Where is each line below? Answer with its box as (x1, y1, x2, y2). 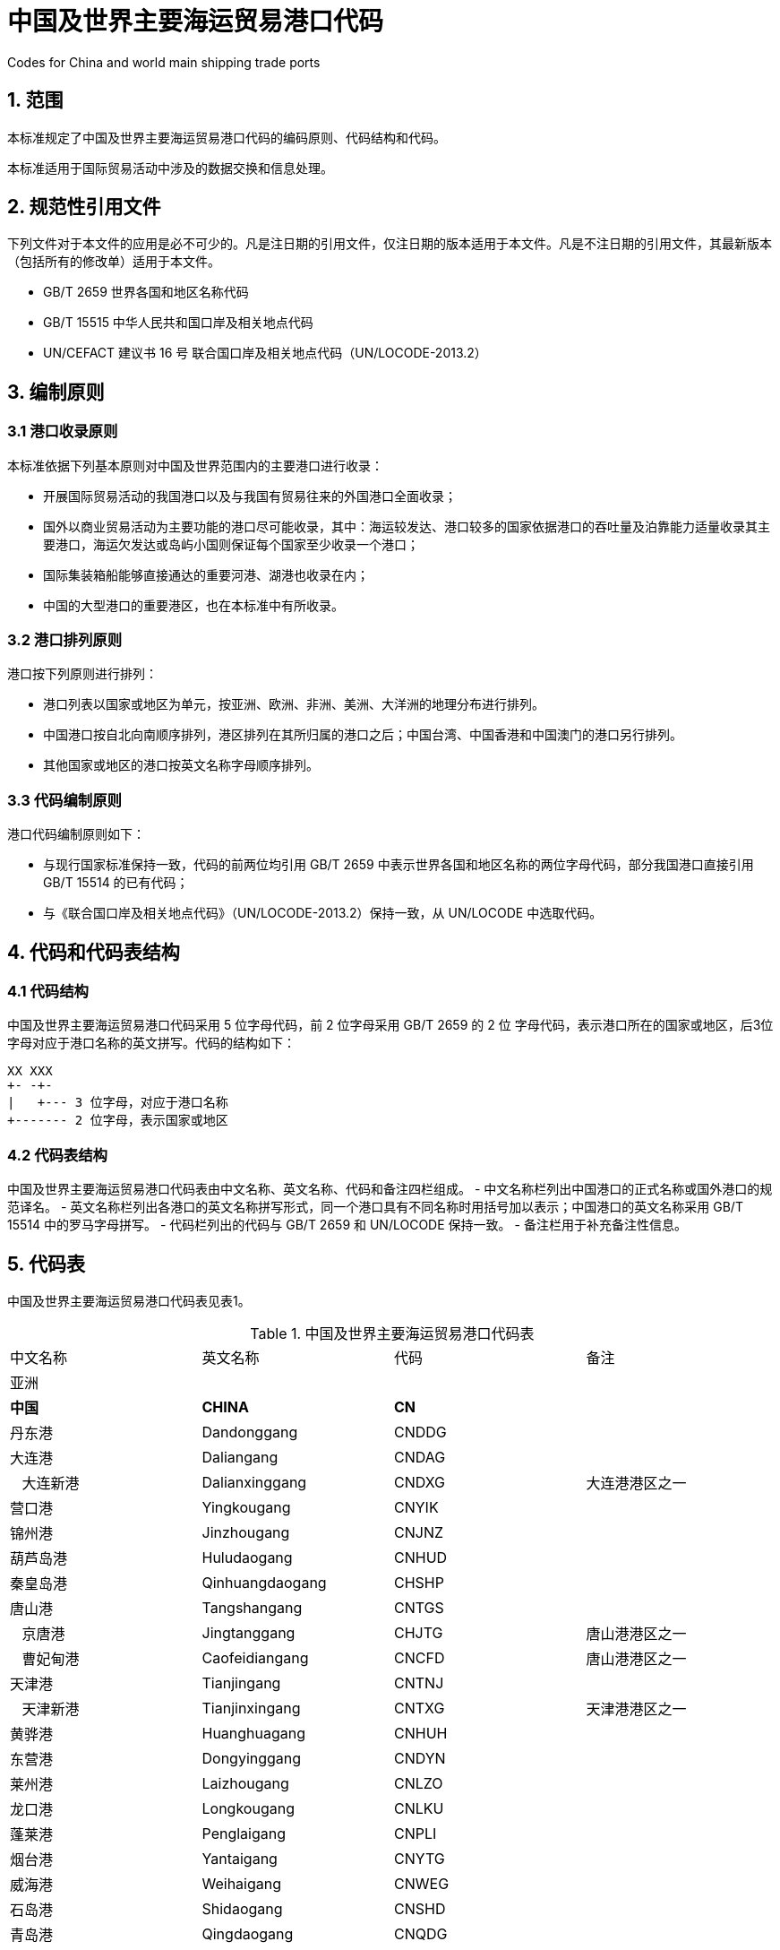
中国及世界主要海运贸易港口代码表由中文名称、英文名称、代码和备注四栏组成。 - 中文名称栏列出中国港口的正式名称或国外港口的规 (7, 1181, 773, 1197)
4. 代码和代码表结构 (7, 940, 180, 963)
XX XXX (7, 1064, 53, 1079)
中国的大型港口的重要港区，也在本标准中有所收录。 (43, 597, 344, 613)
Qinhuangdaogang (201, 1573, 327, 1592)
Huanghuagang (201, 1723, 306, 1742)
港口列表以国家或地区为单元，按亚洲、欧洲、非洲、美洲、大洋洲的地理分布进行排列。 (43, 696, 544, 712)
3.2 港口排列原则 (7, 631, 123, 650)
